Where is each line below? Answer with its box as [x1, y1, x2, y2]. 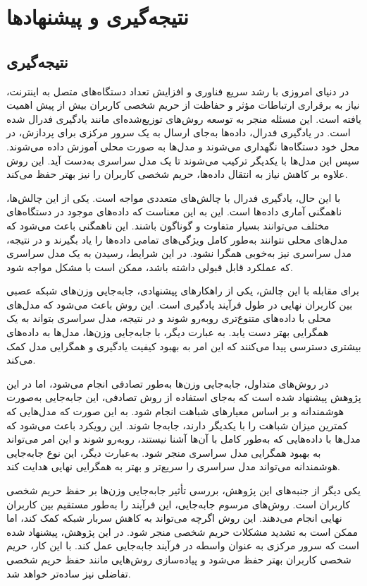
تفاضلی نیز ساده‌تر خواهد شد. [6, 566, 131, 580]
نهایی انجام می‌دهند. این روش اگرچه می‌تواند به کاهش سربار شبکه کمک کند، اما [6, 510, 342, 525]
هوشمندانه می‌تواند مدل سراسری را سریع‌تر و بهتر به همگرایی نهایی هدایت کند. [6, 459, 340, 474]
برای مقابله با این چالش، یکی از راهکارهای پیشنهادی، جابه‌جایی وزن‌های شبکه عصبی [6, 283, 359, 298]
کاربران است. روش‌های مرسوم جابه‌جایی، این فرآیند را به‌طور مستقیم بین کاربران [6, 496, 350, 511]
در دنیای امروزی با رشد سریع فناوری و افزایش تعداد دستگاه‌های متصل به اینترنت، [6, 83, 349, 98]
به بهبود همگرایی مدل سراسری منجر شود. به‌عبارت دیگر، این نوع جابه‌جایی [6, 445, 321, 460]
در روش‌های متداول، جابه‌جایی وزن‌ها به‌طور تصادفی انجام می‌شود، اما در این [6, 376, 329, 390]
